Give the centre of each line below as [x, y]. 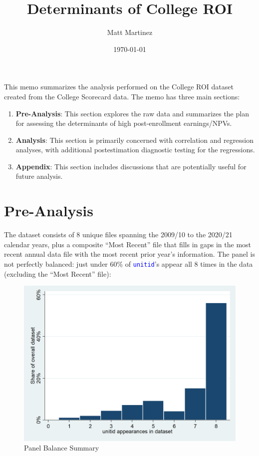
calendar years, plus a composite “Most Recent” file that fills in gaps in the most [128, 244]
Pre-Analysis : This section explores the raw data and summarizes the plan [132, 113]
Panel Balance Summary [62, 448]
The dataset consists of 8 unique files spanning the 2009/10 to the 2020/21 [118, 234]
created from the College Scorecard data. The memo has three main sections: [122, 96]
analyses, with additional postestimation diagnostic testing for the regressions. [135, 150]
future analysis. [39, 176]
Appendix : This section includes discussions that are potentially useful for [131, 166]
